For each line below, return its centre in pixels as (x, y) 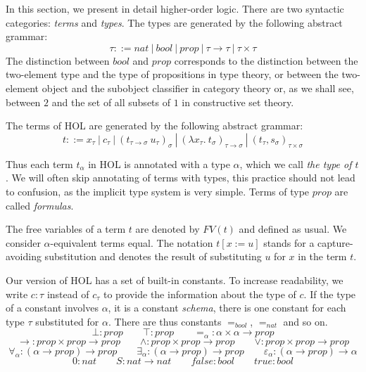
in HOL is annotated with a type (159, 163)
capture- (335, 242)
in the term (322, 256)
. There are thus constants (165, 321)
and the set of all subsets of (111, 102)
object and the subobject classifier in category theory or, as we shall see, (198, 88)
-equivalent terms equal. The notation (132, 242)
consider (23, 242)
